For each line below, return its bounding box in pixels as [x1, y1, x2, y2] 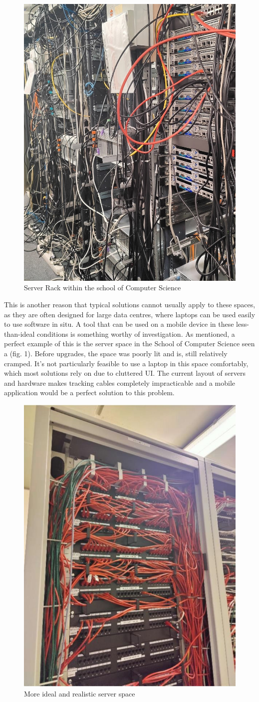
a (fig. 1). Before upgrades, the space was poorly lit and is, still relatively [4, 348, 228, 358]
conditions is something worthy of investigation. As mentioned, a [37, 328, 235, 339]
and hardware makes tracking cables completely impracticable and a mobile [4, 377, 236, 388]
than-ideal [4, 328, 35, 339]
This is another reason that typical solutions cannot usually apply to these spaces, [4, 299, 256, 309]
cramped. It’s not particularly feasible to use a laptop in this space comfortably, [4, 358, 249, 368]
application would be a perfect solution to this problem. [4, 387, 175, 398]
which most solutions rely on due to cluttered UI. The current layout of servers [4, 368, 246, 378]
